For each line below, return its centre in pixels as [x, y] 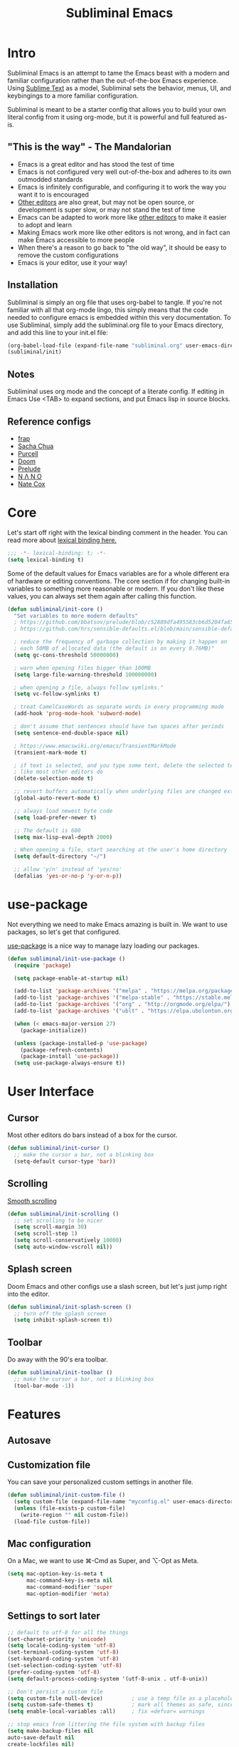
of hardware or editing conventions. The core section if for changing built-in [119, 581]
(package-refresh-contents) [62, 1050]
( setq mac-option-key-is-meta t [55, 1574]
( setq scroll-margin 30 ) [51, 1227]
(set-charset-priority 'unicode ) [57, 1639]
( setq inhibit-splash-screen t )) [63, 1320]
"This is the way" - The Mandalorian [90, 147]
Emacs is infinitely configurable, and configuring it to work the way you [122, 187]
